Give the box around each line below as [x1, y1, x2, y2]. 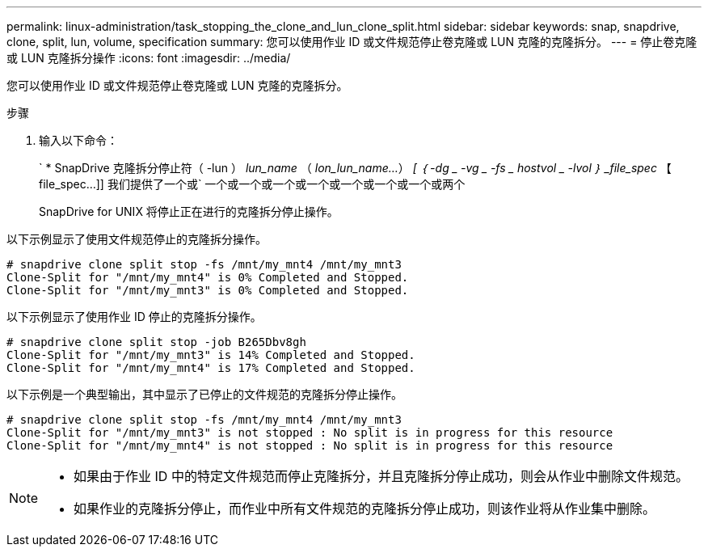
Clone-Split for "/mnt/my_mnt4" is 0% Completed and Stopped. [6, 271, 409, 284]
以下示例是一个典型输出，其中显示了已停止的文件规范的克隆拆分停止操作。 [6, 387, 402, 401]
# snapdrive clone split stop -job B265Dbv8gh [6, 336, 306, 348]
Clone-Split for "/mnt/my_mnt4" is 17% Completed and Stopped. [6, 361, 415, 374]
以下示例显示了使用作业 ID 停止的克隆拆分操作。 [6, 310, 262, 323]
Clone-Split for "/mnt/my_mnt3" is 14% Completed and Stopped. [6, 348, 415, 361]
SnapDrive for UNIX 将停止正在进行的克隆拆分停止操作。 [39, 205, 339, 218]
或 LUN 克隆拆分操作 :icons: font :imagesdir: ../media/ [6, 51, 291, 65]
